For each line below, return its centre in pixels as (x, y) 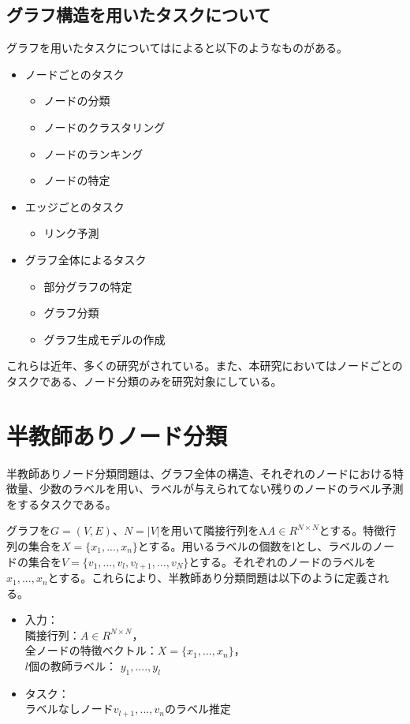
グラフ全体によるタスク (86, 259)
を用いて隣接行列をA (213, 530)
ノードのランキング (93, 153)
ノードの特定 (77, 180)
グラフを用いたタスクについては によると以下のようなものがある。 (177, 48)
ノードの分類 (77, 101)
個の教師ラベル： (72, 666)
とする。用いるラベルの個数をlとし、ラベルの (255, 546)
